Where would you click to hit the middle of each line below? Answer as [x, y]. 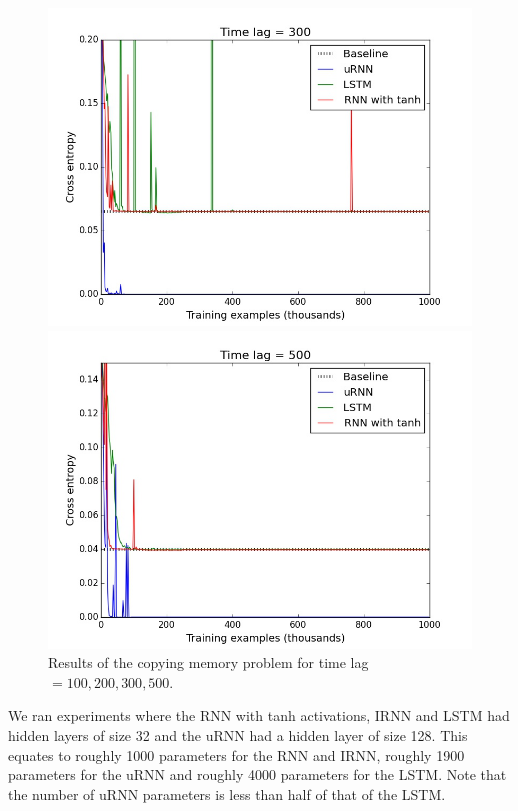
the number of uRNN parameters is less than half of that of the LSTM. [227, 793]
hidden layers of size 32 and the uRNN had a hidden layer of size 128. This [238, 734]
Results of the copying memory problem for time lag [208, 662]
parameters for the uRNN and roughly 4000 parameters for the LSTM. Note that [257, 774]
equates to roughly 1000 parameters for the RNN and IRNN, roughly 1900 [236, 754]
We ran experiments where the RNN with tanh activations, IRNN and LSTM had [259, 715]
